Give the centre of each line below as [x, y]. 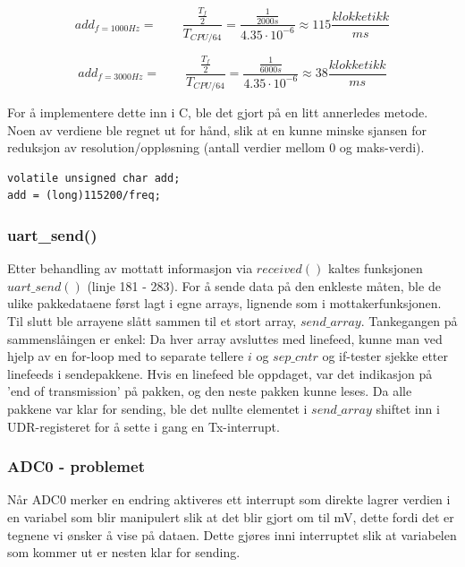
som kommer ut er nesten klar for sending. [124, 552]
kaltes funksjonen [375, 268]
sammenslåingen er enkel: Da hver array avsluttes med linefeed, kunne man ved [225, 338]
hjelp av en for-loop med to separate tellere [126, 356]
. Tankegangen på [409, 321]
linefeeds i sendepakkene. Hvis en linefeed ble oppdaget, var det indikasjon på [220, 373]
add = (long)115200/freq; [84, 196]
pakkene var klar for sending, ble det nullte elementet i [157, 408]
